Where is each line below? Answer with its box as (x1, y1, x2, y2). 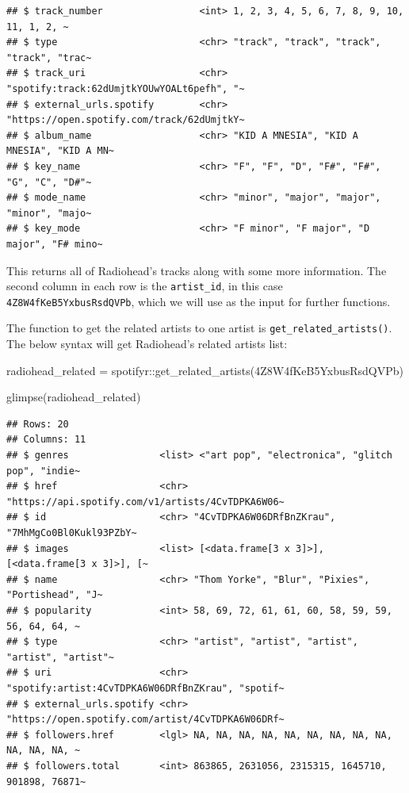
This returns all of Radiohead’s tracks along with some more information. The (6, 262, 387, 278)
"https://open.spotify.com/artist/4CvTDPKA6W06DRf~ (6, 714, 285, 726)
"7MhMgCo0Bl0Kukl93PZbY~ (6, 527, 137, 538)
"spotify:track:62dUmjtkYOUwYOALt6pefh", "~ (6, 82, 245, 94)
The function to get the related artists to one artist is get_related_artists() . (6, 320, 392, 336)
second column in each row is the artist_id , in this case (6, 278, 283, 294)
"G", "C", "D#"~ (6, 176, 92, 188)
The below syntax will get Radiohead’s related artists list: (6, 335, 288, 352)
